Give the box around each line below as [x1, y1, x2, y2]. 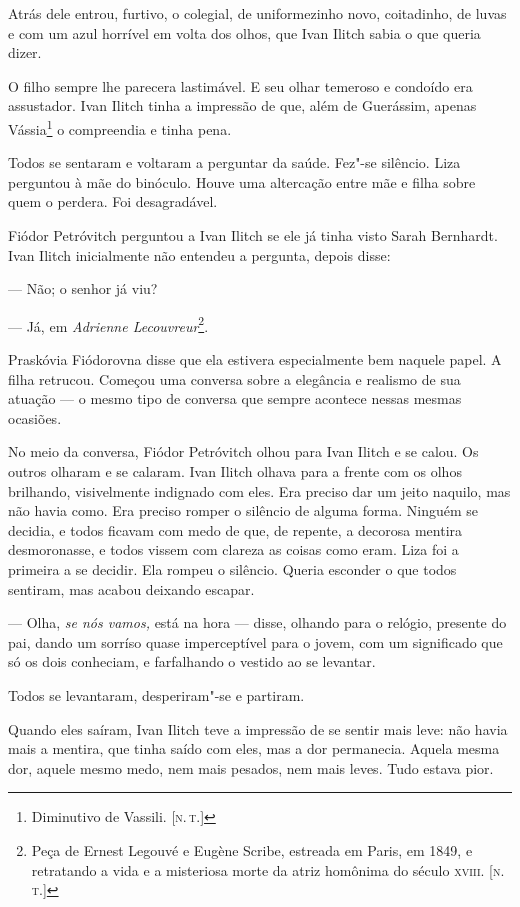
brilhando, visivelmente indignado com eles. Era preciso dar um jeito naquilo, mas [8, 480, 511, 501]
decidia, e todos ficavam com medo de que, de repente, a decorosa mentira [8, 519, 463, 540]
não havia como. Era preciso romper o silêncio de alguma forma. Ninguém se [8, 500, 478, 521]
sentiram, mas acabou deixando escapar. [8, 578, 255, 599]
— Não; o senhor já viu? [8, 278, 158, 299]
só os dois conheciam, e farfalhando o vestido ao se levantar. [8, 651, 376, 672]
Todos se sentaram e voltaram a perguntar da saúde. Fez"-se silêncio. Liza [8, 152, 461, 173]
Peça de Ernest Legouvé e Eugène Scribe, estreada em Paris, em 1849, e [31, 839, 473, 860]
